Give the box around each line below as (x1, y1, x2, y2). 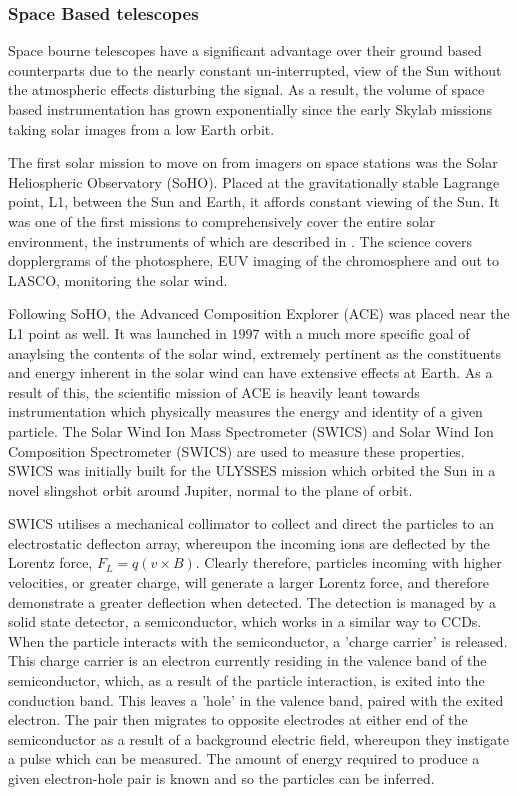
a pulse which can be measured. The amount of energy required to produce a (8, 748, 480, 769)
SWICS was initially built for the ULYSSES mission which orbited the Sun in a (8, 460, 496, 481)
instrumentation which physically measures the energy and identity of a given (8, 401, 483, 422)
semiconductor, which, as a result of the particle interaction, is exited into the (8, 670, 485, 691)
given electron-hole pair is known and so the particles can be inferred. (8, 768, 435, 788)
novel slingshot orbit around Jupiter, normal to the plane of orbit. (8, 479, 413, 500)
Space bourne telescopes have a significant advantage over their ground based (8, 40, 482, 61)
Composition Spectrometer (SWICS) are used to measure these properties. (8, 440, 465, 461)
